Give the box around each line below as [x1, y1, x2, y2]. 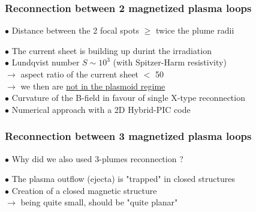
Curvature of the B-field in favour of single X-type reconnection [11, 91, 245, 104]
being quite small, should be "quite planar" [20, 196, 178, 208]
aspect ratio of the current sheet [20, 68, 139, 80]
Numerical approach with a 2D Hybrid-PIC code [11, 103, 191, 115]
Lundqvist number [11, 56, 80, 68]
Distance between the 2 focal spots [11, 24, 139, 37]
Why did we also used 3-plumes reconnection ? [11, 152, 183, 165]
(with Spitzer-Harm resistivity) [113, 56, 227, 68]
